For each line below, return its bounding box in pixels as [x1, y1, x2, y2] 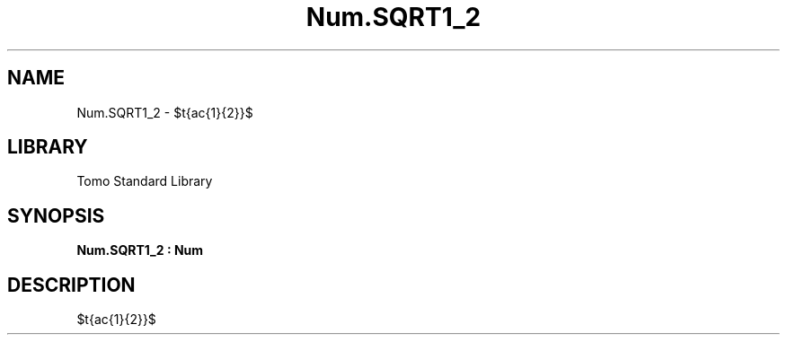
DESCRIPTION [7, 273, 136, 296]
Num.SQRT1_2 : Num [76, 242, 204, 259]
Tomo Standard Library [76, 173, 213, 189]
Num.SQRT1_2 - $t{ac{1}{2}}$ [76, 104, 253, 120]
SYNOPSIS [7, 204, 105, 227]
